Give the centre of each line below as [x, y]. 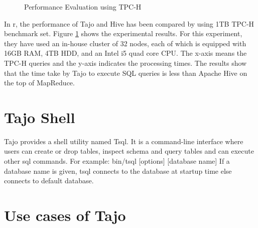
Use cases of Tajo [65, 215]
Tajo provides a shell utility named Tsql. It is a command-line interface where [124, 141]
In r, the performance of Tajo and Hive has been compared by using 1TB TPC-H [129, 23]
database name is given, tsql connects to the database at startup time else [118, 170]
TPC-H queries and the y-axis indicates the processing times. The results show [125, 63]
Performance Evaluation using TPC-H [83, 7]
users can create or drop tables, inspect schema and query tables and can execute [129, 151]
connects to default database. [49, 181]
